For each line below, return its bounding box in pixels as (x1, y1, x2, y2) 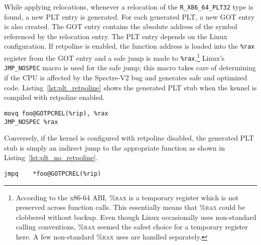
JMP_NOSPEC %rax (4, 118, 58, 126)
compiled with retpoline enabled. (4, 92, 105, 102)
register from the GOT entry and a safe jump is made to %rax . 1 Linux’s (4, 51, 225, 63)
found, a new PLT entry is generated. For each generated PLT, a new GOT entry (4, 11, 255, 22)
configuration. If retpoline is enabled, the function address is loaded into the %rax (4, 41, 255, 51)
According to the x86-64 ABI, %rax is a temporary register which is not (16, 192, 239, 202)
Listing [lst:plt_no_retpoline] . (4, 152, 98, 163)
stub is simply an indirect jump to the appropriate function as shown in (4, 142, 225, 153)
